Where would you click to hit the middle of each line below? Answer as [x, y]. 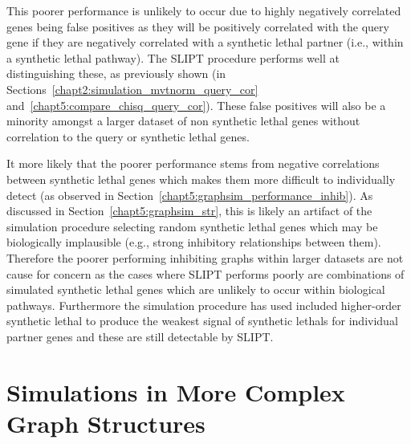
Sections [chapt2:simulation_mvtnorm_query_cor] [132, 89]
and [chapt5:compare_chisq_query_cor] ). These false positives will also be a [196, 105]
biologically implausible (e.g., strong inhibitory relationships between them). [194, 242]
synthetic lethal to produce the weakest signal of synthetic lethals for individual [202, 321]
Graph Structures [106, 423]
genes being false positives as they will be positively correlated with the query [198, 26]
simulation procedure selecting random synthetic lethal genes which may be [192, 226]
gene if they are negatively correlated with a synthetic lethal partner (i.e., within [205, 42]
